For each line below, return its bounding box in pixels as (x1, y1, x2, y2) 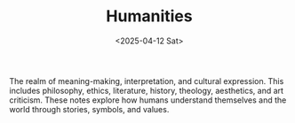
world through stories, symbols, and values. (9, 104, 170, 114)
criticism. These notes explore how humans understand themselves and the (9, 95, 287, 105)
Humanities (106, 6, 193, 27)
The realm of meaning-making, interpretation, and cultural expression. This (9, 75, 284, 86)
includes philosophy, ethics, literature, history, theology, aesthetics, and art (9, 85, 284, 96)
